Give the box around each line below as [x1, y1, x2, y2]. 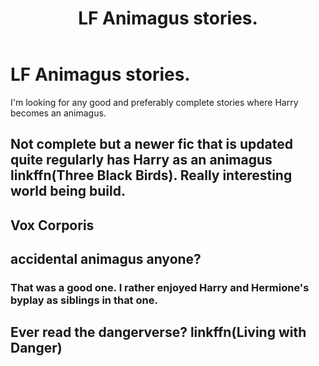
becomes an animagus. [10, 107, 107, 119]
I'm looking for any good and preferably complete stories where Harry [10, 96, 299, 108]
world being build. [10, 183, 126, 200]
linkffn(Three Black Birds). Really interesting [10, 167, 293, 184]
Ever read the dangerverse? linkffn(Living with [10, 324, 307, 341]
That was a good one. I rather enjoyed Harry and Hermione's [10, 281, 310, 295]
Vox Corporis [10, 217, 95, 234]
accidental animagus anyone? [10, 251, 202, 268]
